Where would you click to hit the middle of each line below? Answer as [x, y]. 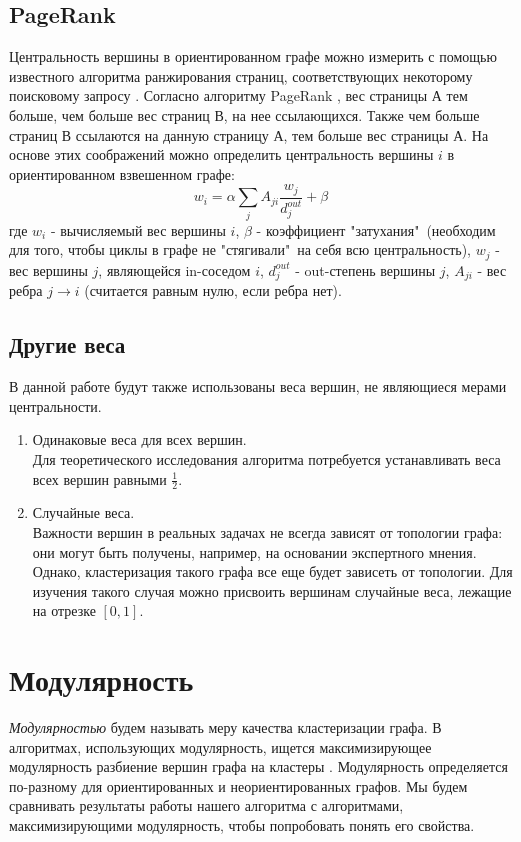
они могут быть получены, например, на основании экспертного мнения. [254, 551]
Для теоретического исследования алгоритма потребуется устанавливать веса [266, 458]
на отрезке [64, 610]
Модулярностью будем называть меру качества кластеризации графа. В [225, 727]
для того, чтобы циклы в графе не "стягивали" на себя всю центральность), [240, 249]
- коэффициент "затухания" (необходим [376, 229]
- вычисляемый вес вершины [138, 229]
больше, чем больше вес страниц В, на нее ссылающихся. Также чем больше [244, 114]
